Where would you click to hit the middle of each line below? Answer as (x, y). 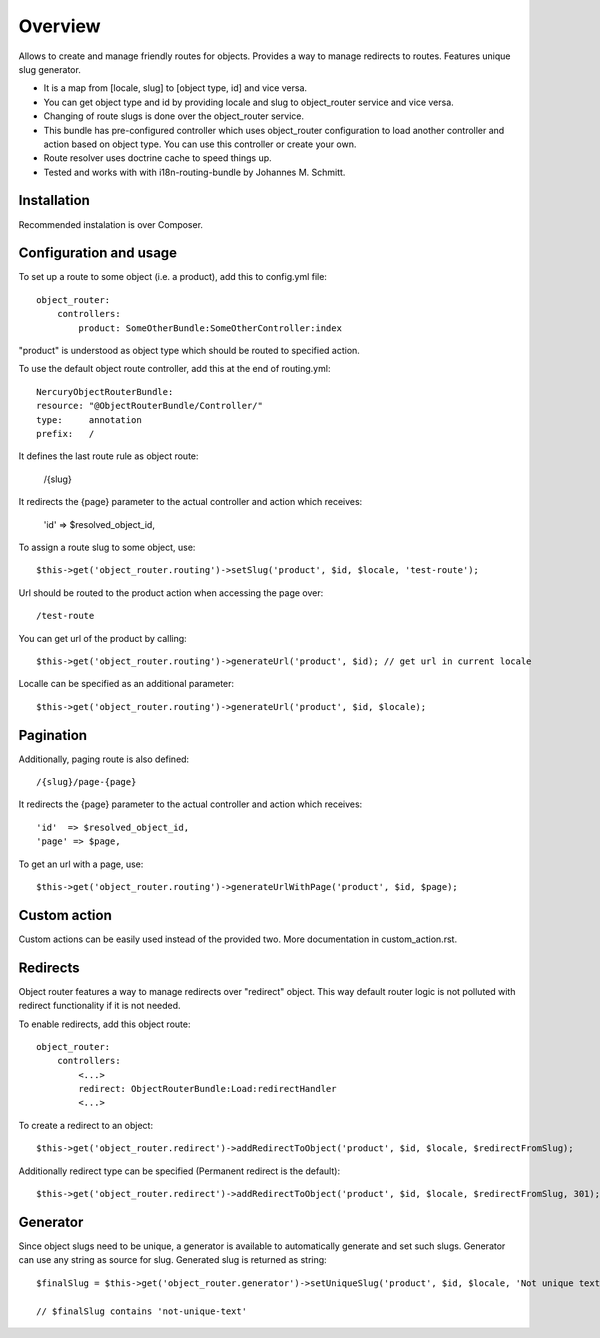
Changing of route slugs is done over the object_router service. (174, 116)
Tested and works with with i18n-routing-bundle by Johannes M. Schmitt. (194, 172)
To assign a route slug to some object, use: (107, 547)
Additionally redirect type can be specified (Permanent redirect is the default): (179, 1171)
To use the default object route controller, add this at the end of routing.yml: (174, 369)
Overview (59, 26)
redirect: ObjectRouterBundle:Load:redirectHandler (207, 1089)
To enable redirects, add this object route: (104, 1024)
